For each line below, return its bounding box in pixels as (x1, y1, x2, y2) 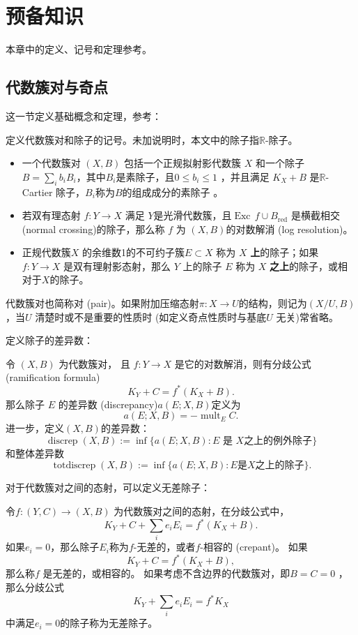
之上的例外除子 (244, 435, 313, 446)
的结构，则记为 (238, 296, 307, 311)
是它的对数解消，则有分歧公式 (174, 356, 311, 371)
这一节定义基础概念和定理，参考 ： (6, 108, 162, 123)
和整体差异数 (6, 445, 64, 460)
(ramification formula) (6, 370, 100, 384)
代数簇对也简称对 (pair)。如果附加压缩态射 (6, 296, 199, 311)
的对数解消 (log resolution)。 (226, 221, 353, 236)
